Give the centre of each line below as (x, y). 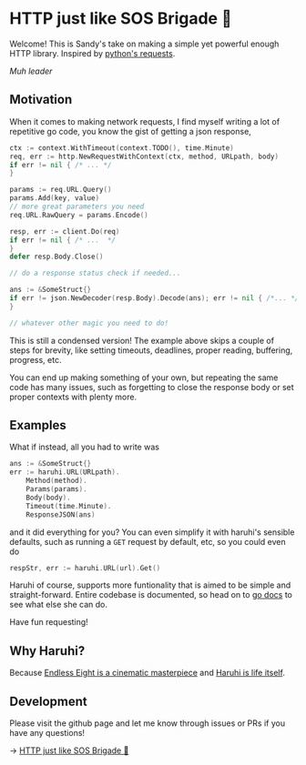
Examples (38, 425)
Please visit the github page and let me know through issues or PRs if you (147, 723)
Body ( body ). (48, 498)
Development (49, 701)
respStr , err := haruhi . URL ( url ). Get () (85, 568)
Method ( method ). (57, 481)
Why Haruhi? (47, 651)
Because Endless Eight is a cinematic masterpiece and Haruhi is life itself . (147, 673)
